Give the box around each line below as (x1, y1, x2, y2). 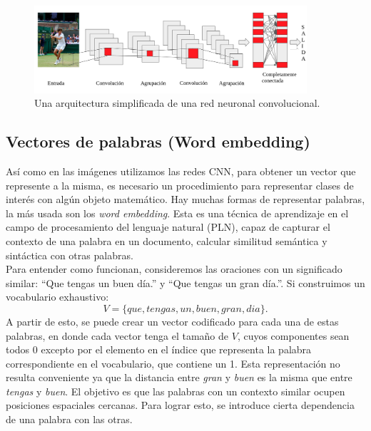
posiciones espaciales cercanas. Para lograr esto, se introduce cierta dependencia (6, 398, 355, 412)
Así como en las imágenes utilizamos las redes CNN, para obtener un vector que (6, 163, 356, 178)
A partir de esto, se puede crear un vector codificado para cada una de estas (6, 313, 339, 328)
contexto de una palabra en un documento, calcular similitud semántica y (6, 233, 327, 248)
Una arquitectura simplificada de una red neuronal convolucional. (34, 95, 320, 110)
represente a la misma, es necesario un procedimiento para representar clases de (6, 177, 354, 192)
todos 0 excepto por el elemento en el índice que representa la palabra (6, 342, 312, 357)
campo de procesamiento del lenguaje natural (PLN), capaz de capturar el (6, 219, 330, 234)
